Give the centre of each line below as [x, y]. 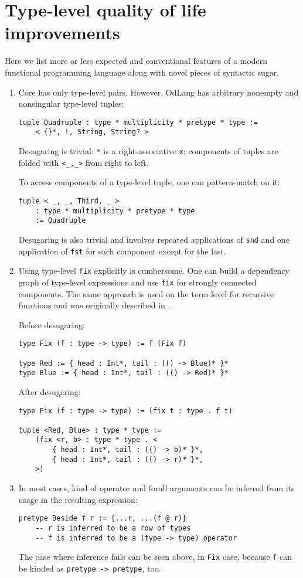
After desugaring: [50, 391]
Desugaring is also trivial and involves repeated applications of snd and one [154, 239]
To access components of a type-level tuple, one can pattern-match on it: [149, 182]
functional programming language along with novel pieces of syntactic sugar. [142, 72]
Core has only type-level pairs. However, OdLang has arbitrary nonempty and [159, 92]
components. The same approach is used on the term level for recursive [146, 293]
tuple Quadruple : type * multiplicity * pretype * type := [138, 122]
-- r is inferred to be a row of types [113, 528]
